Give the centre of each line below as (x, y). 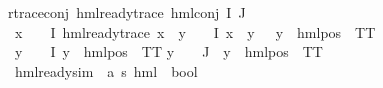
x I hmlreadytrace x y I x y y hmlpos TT (195, 31)
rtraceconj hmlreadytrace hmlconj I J (127, 12)
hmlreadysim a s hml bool (106, 70)
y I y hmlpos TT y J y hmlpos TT (168, 51)
